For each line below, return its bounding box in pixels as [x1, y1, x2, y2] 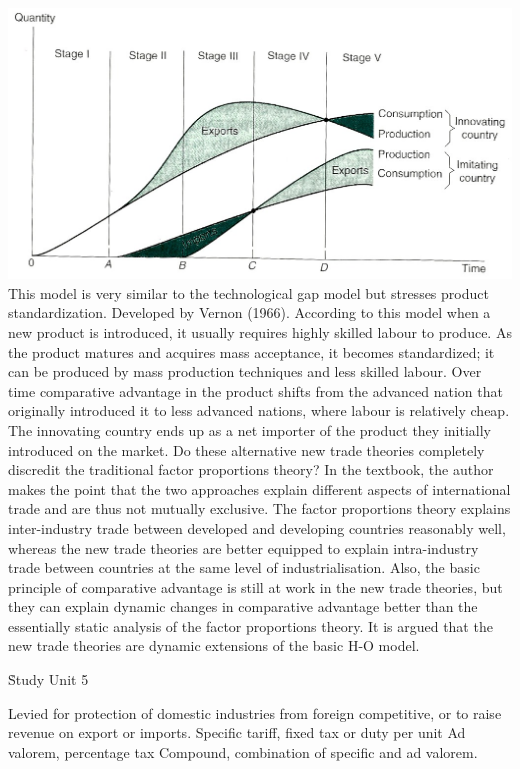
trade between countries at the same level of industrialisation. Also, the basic [8, 557, 480, 578]
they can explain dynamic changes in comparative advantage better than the [8, 596, 478, 617]
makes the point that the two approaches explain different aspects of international [8, 478, 511, 499]
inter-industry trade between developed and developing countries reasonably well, [8, 517, 506, 538]
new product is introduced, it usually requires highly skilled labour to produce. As [8, 321, 512, 342]
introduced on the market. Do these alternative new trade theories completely [8, 439, 485, 460]
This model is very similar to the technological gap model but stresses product [8, 282, 489, 303]
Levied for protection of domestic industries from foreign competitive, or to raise [8, 702, 502, 723]
